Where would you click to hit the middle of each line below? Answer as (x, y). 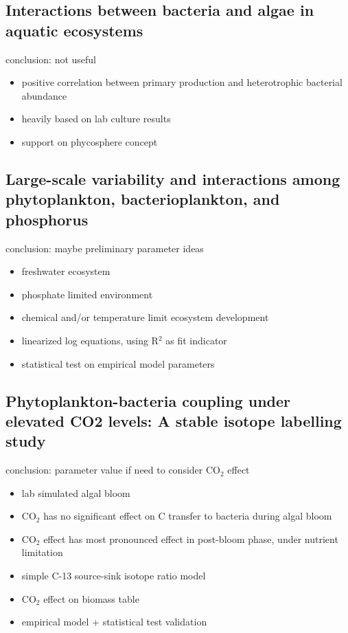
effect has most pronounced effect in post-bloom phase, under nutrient (191, 538)
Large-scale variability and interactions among (173, 178)
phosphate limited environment (87, 294)
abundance (44, 95)
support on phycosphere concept (90, 141)
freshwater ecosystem (66, 271)
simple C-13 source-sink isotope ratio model (114, 576)
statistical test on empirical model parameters (118, 363)
